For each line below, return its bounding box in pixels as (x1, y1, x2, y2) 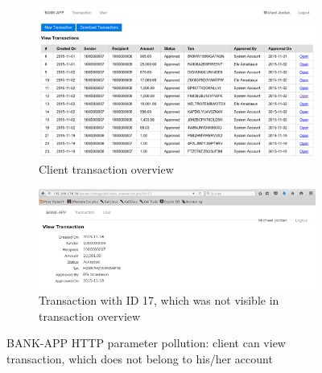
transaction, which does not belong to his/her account (6, 350, 273, 367)
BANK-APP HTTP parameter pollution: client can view (6, 334, 286, 351)
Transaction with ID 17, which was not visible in (39, 292, 279, 309)
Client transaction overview (39, 161, 174, 178)
